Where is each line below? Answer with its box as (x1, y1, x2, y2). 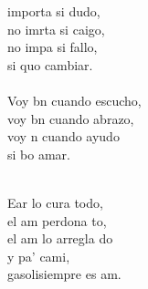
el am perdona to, (7, 211, 107, 230)
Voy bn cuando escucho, (7, 90, 142, 109)
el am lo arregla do (7, 229, 113, 248)
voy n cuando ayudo (7, 127, 120, 146)
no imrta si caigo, (7, 19, 105, 38)
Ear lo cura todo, (7, 192, 103, 212)
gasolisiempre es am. (7, 264, 122, 284)
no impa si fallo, (7, 37, 98, 57)
